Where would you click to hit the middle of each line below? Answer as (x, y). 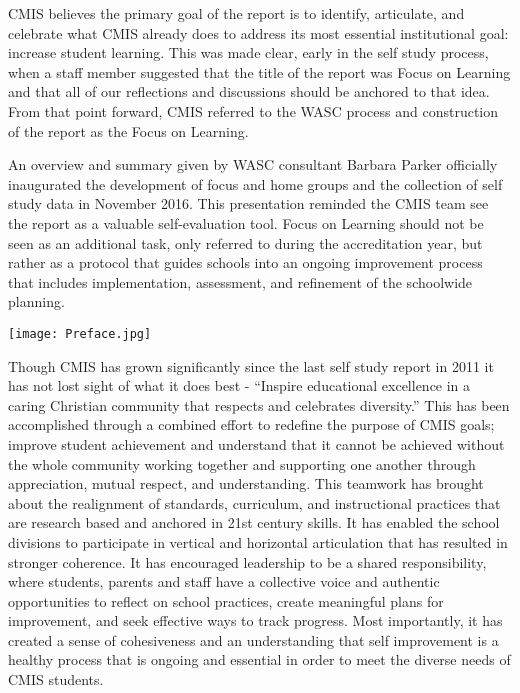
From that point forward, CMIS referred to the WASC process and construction (253, 110)
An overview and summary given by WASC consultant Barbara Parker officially (253, 164)
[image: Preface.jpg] (80, 333)
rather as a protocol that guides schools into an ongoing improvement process (245, 262)
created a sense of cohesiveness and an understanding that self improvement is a (253, 639)
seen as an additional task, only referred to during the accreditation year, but (245, 242)
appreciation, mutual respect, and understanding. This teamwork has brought (246, 483)
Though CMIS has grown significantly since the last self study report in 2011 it (251, 365)
